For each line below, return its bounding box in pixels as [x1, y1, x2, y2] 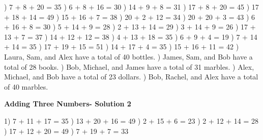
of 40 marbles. [4, 81, 48, 92]
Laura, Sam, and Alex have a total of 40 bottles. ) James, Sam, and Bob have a [4, 51, 253, 62]
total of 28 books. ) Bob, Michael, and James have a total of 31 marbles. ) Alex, [4, 61, 254, 72]
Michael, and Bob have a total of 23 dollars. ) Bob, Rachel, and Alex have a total [4, 71, 258, 82]
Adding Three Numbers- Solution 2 [4, 98, 131, 109]
